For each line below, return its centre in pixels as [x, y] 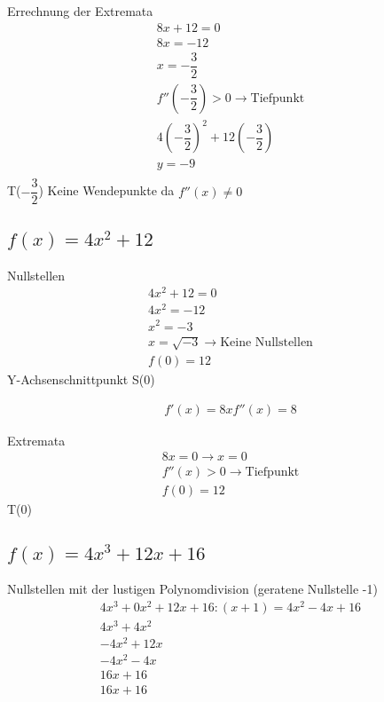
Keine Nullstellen [266, 343]
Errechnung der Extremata [80, 11]
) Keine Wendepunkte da [106, 190]
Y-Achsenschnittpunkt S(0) [81, 379]
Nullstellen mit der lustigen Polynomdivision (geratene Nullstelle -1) [192, 589]
